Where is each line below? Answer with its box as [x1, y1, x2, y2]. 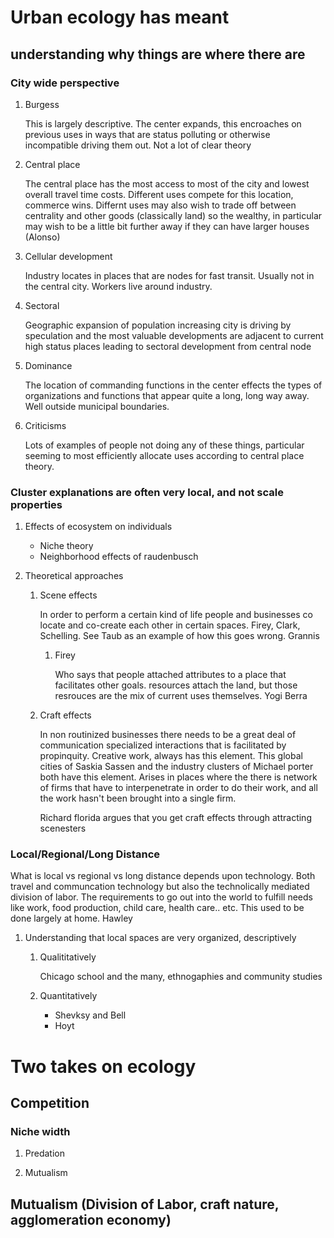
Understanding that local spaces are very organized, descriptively [24, 932, 297, 944]
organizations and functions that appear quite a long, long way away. [24, 389, 310, 401]
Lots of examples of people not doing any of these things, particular [24, 439, 305, 451]
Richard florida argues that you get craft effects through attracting [39, 812, 312, 824]
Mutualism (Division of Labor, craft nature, [10, 1196, 280, 1213]
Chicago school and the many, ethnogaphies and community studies [39, 971, 323, 983]
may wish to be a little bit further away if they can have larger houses [24, 220, 310, 232]
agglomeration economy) [10, 1211, 172, 1228]
